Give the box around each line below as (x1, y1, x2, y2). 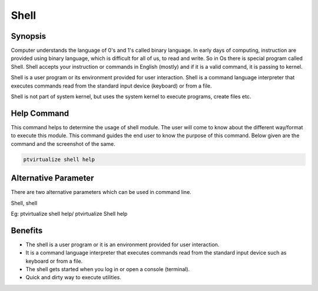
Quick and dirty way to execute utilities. (25, 274, 122, 281)
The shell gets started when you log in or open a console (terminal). (25, 266, 190, 273)
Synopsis (11, 31, 47, 41)
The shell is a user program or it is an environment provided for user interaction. (25, 241, 220, 248)
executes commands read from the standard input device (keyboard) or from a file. (11, 82, 212, 89)
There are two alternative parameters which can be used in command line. (11, 189, 191, 196)
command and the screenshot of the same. (11, 140, 115, 147)
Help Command (11, 108, 69, 118)
